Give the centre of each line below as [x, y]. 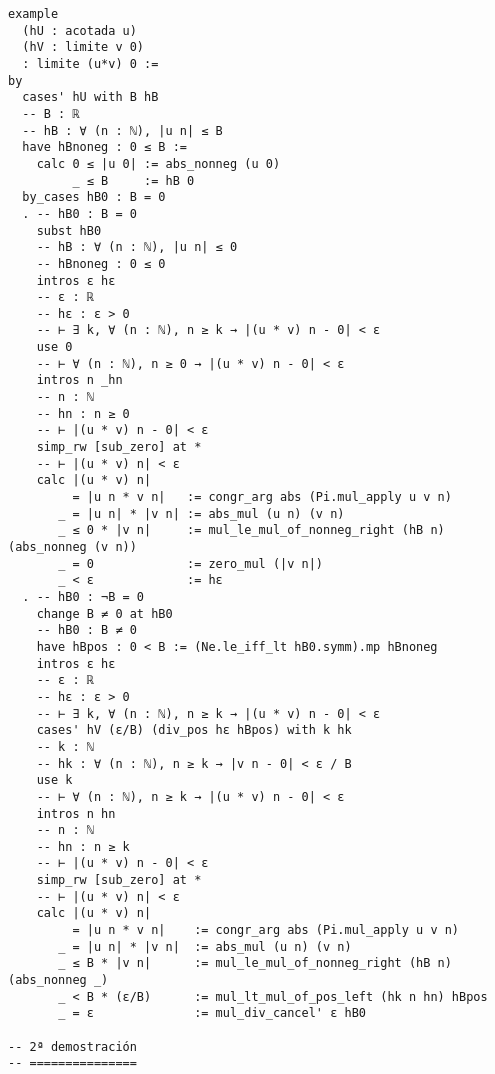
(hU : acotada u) [79, 30]
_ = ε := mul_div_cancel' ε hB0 [212, 1013]
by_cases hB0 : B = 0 [94, 197]
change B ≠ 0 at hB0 [104, 613]
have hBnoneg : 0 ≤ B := [104, 147]
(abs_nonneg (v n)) [72, 547]
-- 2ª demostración [72, 1046]
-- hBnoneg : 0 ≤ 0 [101, 263]
